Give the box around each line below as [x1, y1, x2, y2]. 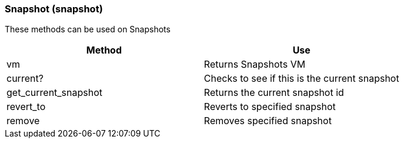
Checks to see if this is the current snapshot [203, 72, 399, 85]
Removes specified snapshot [203, 115, 332, 127]
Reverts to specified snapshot [203, 101, 336, 113]
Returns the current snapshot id [203, 87, 344, 99]
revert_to [6, 101, 46, 113]
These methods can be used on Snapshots [5, 24, 171, 35]
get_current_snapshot [6, 87, 103, 99]
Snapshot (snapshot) [5, 3, 103, 15]
